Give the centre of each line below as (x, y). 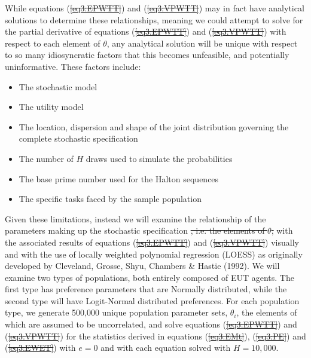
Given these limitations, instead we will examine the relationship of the (135, 218)
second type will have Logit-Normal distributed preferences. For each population (152, 300)
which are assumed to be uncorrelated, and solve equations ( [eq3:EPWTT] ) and (151, 324)
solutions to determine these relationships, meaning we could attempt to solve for (154, 19)
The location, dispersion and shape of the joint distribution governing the (154, 126)
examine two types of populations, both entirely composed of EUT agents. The (150, 277)
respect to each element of (53, 43)
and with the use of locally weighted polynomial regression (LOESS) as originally (154, 254)
